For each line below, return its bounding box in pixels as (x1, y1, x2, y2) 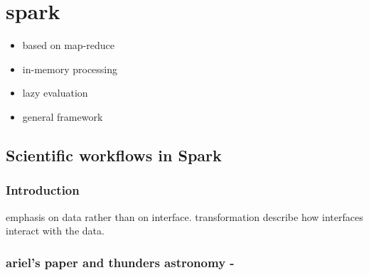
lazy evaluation (22, 85, 88, 100)
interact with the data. (6, 223, 105, 238)
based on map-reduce (22, 38, 115, 53)
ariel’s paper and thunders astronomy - (6, 253, 235, 271)
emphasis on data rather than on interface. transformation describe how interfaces (6, 209, 363, 224)
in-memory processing (22, 61, 118, 76)
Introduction (6, 181, 80, 199)
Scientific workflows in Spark (6, 144, 222, 166)
